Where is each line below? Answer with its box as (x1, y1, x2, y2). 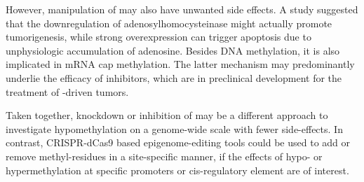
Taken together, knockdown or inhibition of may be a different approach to (6, 108, 328, 122)
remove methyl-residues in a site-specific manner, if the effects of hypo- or (6, 148, 323, 163)
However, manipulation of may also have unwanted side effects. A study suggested (6, 2, 358, 16)
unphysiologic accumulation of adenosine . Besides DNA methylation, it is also (6, 43, 340, 57)
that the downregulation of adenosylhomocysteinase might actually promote (6, 15, 332, 30)
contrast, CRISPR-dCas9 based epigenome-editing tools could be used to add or (6, 135, 351, 150)
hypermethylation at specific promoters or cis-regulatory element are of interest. (6, 162, 349, 177)
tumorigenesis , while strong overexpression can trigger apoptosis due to (6, 29, 311, 44)
